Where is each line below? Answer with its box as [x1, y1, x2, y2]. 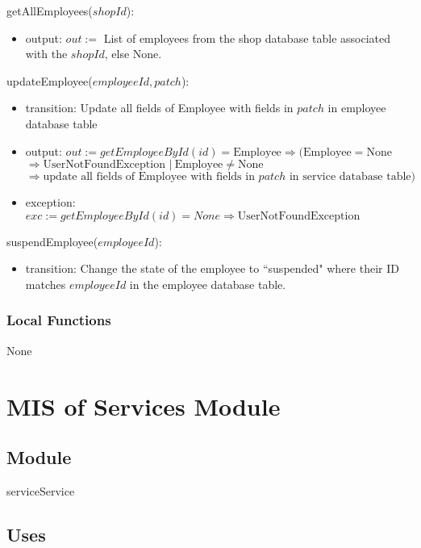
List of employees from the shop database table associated [103, 29, 391, 46]
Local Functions [6, 310, 111, 330]
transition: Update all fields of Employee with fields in [25, 99, 294, 116]
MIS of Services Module [6, 389, 281, 422]
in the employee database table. [129, 275, 286, 292]
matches [25, 275, 66, 292]
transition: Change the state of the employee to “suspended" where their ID [25, 260, 399, 277]
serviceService [6, 482, 75, 499]
